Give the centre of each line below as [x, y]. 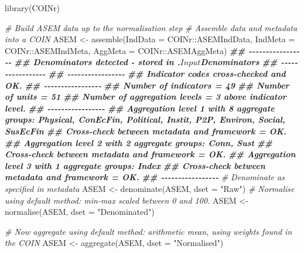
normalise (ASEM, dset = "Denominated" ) [80, 212]
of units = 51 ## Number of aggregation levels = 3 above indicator [146, 97]
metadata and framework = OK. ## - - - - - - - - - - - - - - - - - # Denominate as [145, 177]
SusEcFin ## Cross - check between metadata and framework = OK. [146, 131]
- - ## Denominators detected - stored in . [93, 62]
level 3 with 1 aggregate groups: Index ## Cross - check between [135, 165]
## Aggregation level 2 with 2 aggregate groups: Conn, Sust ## [139, 142]
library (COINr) [32, 8]
